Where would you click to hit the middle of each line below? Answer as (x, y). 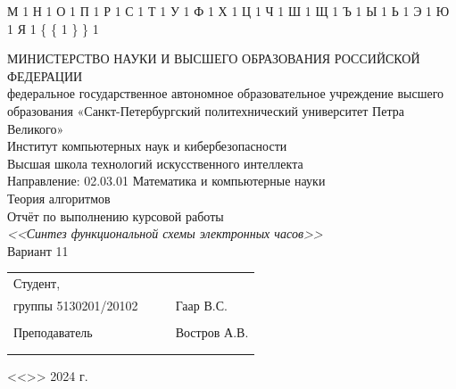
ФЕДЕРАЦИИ (45, 75)
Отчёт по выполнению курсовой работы (116, 215)
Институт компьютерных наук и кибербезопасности (147, 146)
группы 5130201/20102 (76, 305)
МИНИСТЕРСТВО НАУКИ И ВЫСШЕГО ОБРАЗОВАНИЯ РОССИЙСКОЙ (214, 58)
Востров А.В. (212, 332)
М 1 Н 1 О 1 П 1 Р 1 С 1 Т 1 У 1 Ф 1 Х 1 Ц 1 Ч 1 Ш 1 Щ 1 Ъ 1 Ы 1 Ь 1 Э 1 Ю (228, 11)
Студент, (37, 283)
